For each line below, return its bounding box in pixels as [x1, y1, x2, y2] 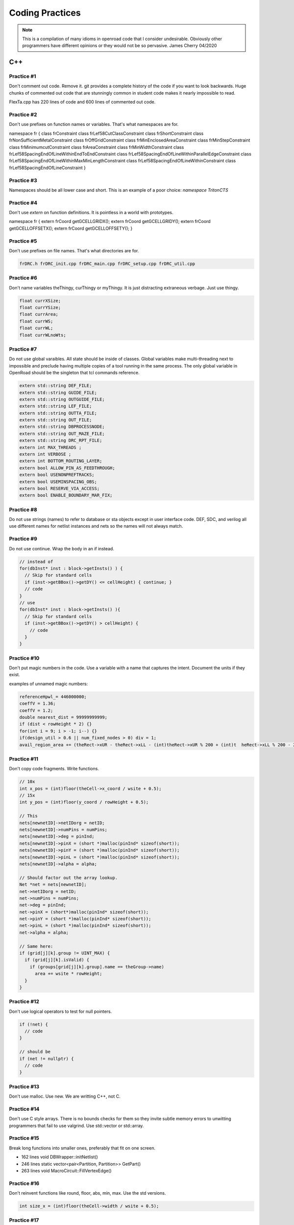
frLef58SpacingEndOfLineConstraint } [9, 165, 86, 171]
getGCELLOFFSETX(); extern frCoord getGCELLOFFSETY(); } [9, 225, 133, 231]
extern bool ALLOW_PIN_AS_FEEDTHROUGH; [19, 465, 115, 470]
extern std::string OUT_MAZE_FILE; [19, 431, 105, 436]
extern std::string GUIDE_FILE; [19, 390, 98, 395]
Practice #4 [9, 199, 38, 206]
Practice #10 [9, 655, 40, 661]
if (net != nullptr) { [19, 1056, 74, 1061]
